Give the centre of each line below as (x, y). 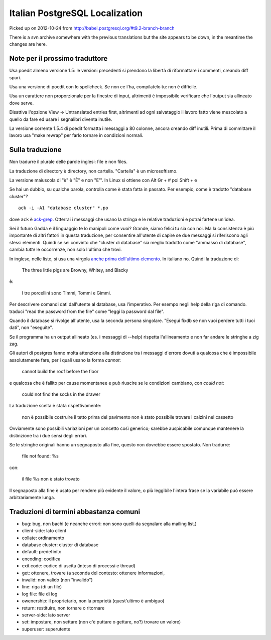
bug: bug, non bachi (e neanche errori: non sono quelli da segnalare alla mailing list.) (109, 524)
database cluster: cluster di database (60, 545)
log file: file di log (40, 594)
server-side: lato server (46, 615)
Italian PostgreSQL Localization (76, 13)
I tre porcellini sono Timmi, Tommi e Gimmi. (66, 293)
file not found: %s (40, 456)
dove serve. (22, 103)
